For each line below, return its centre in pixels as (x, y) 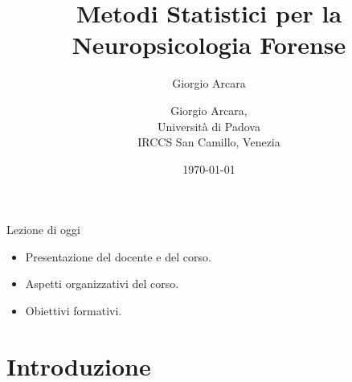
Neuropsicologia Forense (209, 45)
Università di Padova (209, 126)
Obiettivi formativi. (74, 311)
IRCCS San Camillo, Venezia (209, 142)
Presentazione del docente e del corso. (118, 256)
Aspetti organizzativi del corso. (102, 283)
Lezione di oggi (43, 230)
